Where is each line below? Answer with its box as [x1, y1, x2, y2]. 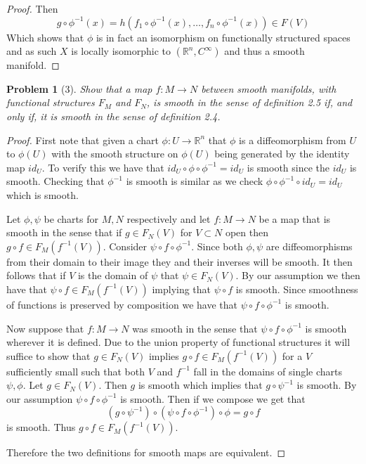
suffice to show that [6, 348, 91, 363]
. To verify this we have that [41, 160, 164, 174]
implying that [152, 281, 211, 296]
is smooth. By [296, 378, 357, 392]
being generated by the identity [214, 146, 350, 161]
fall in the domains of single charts [193, 363, 343, 378]
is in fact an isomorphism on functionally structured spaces [96, 30, 351, 44]
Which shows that [6, 30, 84, 44]
